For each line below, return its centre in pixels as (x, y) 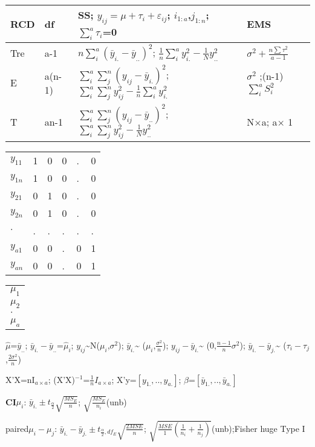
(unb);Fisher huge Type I (258, 428)
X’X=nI (20, 379)
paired (17, 428)
